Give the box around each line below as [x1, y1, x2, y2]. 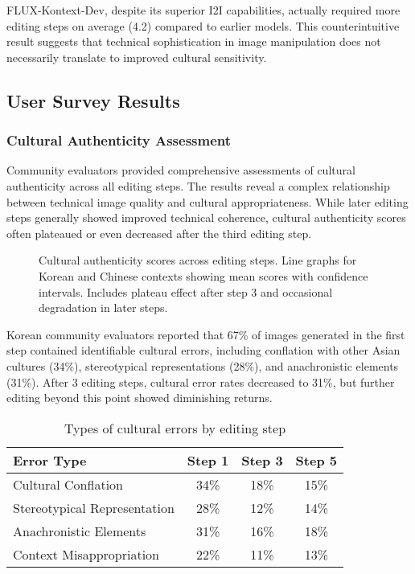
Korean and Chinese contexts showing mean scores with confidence [39, 267, 368, 284]
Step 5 [295, 450, 337, 469]
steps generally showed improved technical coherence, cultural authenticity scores [6, 209, 406, 226]
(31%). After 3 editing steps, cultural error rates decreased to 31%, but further [6, 373, 395, 390]
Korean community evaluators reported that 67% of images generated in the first [6, 326, 405, 342]
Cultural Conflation [13, 474, 123, 494]
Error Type [13, 450, 87, 469]
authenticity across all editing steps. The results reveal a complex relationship [6, 177, 390, 194]
